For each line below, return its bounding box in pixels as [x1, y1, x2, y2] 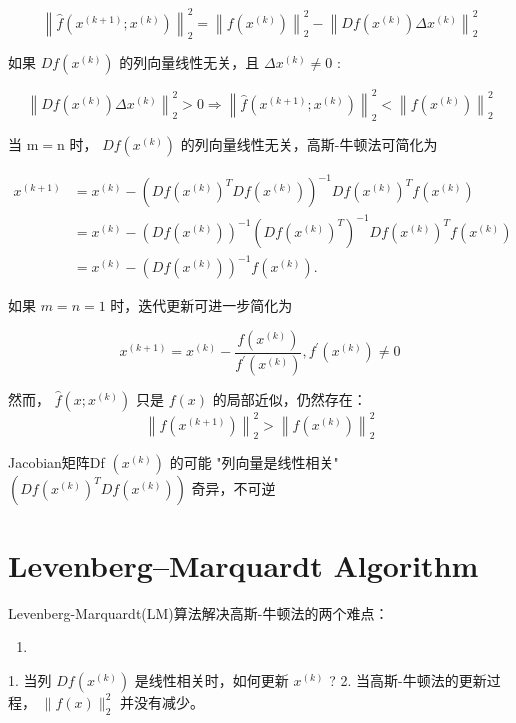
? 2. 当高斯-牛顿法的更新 [329, 669, 487, 690]
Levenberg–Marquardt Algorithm [8, 544, 479, 585]
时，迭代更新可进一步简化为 [110, 295, 293, 316]
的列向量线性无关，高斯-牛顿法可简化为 [180, 133, 438, 154]
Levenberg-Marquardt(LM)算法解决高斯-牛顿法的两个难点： [8, 602, 389, 623]
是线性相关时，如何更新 [134, 669, 289, 690]
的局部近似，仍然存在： [212, 389, 367, 410]
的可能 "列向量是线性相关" [169, 452, 339, 473]
